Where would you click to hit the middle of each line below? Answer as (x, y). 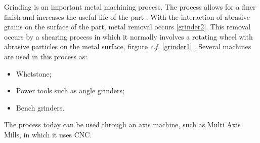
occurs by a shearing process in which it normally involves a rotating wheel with (128, 36)
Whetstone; (34, 73)
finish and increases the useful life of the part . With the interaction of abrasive (127, 16)
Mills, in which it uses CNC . (48, 134)
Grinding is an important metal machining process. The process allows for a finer (130, 7)
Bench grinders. (40, 107)
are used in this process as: (46, 56)
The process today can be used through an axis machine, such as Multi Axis (122, 124)
